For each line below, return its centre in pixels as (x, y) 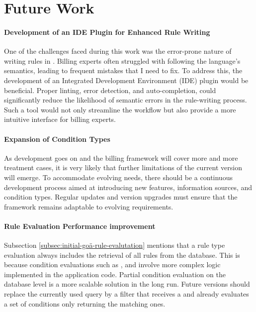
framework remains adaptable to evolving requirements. (89, 206)
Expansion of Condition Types (57, 139)
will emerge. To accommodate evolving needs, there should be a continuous (118, 177)
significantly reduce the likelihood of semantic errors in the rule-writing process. (126, 100)
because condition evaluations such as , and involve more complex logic (112, 264)
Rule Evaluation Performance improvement (80, 226)
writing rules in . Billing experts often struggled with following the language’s (122, 60)
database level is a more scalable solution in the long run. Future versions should (127, 284)
